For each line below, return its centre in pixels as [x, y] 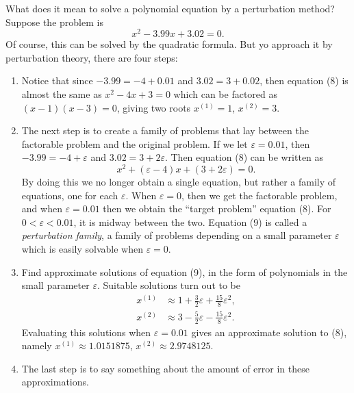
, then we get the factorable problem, [260, 195]
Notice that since [57, 80]
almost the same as [62, 94]
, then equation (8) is [304, 80]
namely [37, 345]
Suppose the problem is [54, 22]
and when [42, 208]
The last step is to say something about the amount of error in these [165, 368]
